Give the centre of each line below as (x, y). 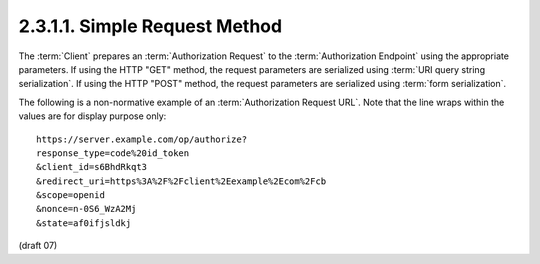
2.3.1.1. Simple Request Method (150, 26)
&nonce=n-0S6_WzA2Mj (86, 209)
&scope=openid (70, 195)
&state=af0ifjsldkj (84, 223)
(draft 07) (38, 246)
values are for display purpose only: (92, 116)
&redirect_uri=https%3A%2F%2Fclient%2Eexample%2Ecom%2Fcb (181, 181)
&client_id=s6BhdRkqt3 (92, 167)
